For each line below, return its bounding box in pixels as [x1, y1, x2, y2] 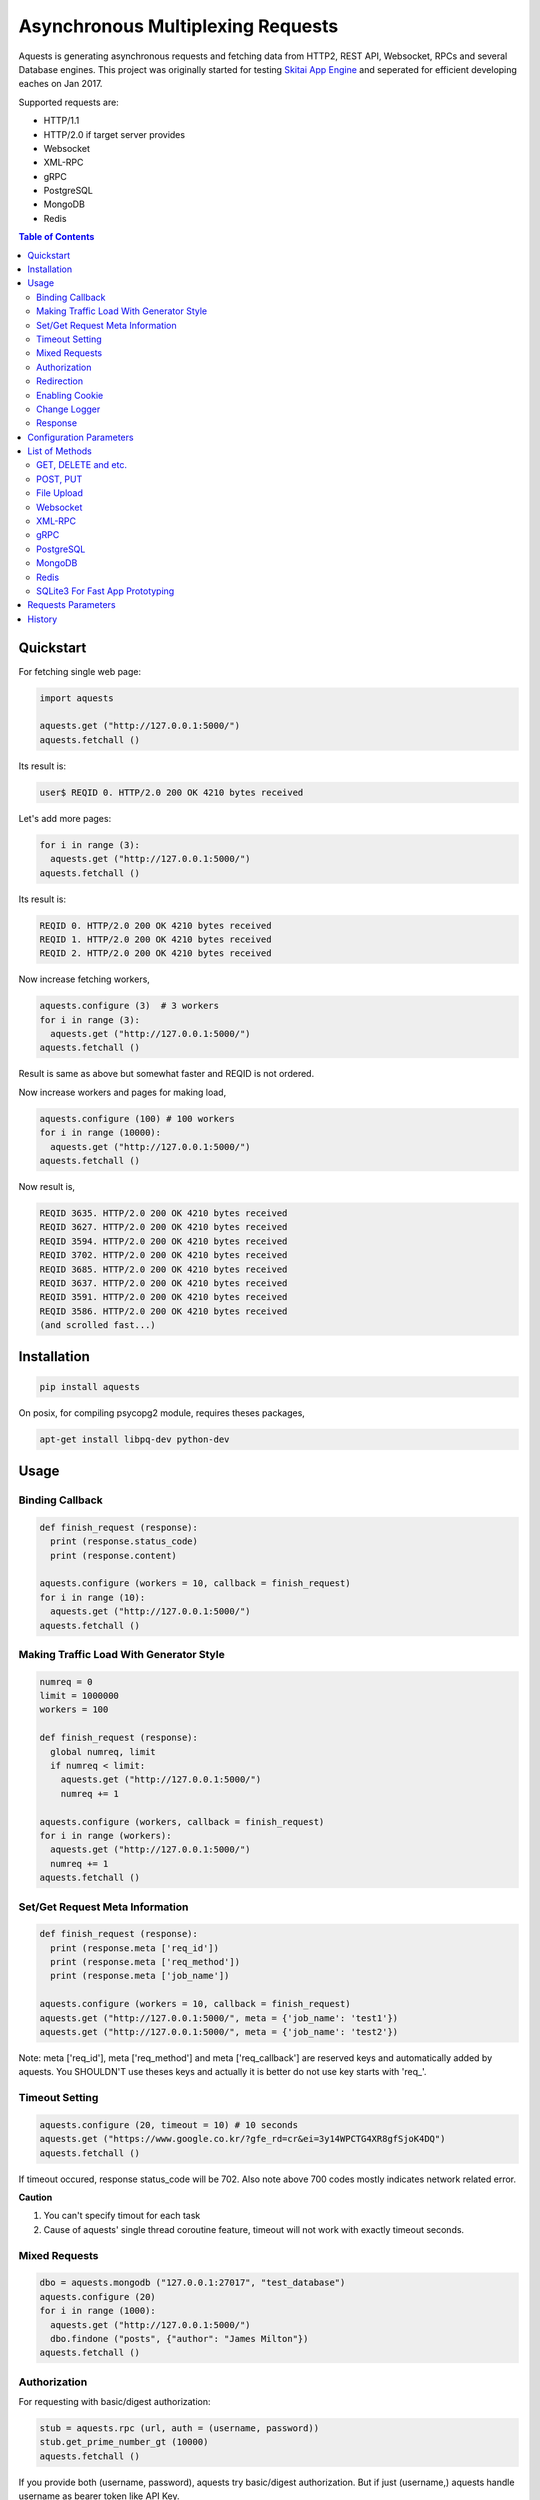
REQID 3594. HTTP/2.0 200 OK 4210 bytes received [39, 1235, 288, 1247]
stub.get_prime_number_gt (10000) [39, 2436, 209, 2448]
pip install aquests [39, 1381, 140, 1392]
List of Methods [27, 445, 92, 457]
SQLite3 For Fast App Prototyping [36, 585, 175, 597]
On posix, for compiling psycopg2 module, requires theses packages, [18, 1406, 305, 1419]
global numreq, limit [50, 1746, 157, 1757]
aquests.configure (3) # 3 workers [39, 1000, 220, 1012]
